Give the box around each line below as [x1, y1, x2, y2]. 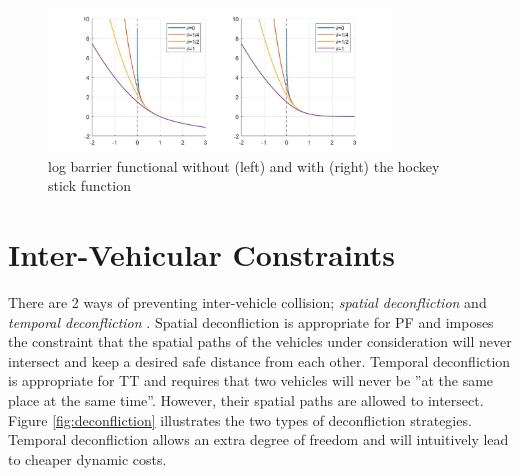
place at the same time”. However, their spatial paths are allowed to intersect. [8, 389, 484, 410]
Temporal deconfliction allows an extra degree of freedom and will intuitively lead [8, 429, 509, 450]
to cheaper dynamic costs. [8, 448, 167, 469]
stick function [48, 175, 131, 196]
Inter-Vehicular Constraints [8, 234, 396, 275]
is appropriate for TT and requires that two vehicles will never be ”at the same [8, 370, 494, 391]
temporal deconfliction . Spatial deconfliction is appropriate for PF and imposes [8, 311, 494, 332]
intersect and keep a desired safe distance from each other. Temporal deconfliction [8, 350, 511, 371]
